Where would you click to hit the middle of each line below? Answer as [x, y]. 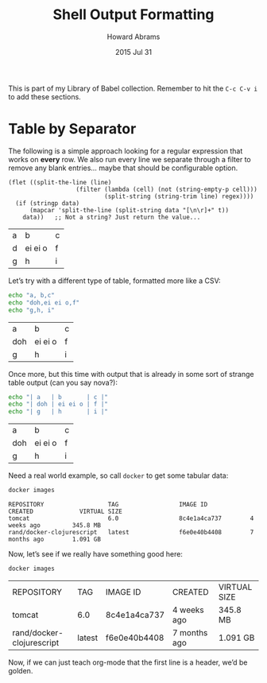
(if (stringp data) [48, 203]
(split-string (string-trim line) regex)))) [179, 196]
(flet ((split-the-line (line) [60, 182]
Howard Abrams [133, 37]
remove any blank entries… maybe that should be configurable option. [123, 168]
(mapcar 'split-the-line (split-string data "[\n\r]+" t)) [129, 210]
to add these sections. [44, 96]
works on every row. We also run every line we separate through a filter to [130, 159]
